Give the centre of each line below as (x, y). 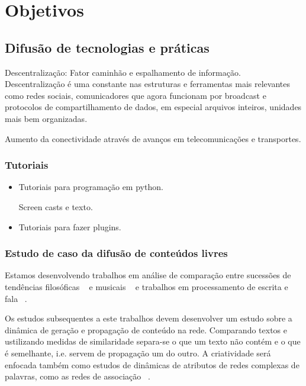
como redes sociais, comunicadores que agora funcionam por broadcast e (136, 95)
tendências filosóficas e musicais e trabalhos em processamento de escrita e (146, 286)
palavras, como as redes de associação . (78, 376)
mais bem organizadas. (46, 118)
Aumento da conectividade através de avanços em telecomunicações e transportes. (153, 138)
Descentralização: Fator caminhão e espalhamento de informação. (123, 72)
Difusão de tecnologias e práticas (107, 47)
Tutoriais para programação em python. (91, 187)
